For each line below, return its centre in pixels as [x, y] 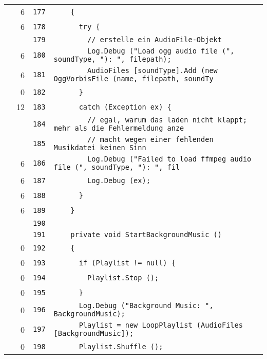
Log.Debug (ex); [119, 180]
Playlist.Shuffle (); [121, 346]
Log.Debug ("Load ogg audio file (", [161, 51]
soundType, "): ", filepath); [112, 59]
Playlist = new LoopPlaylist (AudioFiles [161, 325]
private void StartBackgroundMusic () [146, 235]
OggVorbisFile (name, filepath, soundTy [133, 79]
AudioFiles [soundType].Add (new [152, 70]
